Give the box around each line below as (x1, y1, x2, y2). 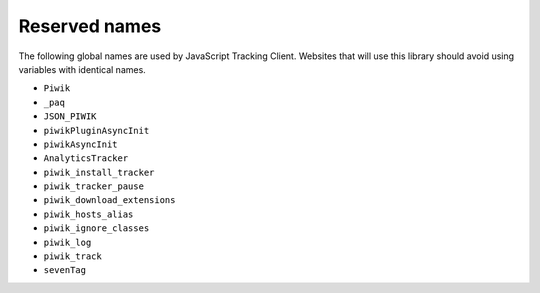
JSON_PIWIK (43, 111, 97, 122)
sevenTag (43, 265, 87, 276)
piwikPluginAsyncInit (43, 125, 150, 136)
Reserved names (18, 15, 162, 37)
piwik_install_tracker (43, 166, 155, 178)
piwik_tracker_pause (43, 181, 145, 192)
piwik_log (43, 236, 92, 248)
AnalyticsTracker (43, 153, 129, 164)
